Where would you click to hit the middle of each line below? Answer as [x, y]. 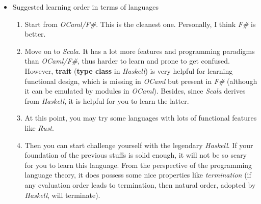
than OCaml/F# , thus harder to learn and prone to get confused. [127, 61]
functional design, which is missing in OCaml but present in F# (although [141, 81]
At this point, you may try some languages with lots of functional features [141, 118]
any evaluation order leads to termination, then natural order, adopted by [140, 184]
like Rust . [39, 127]
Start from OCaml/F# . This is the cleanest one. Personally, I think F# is [140, 24]
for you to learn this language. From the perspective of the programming [138, 165]
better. [35, 34]
